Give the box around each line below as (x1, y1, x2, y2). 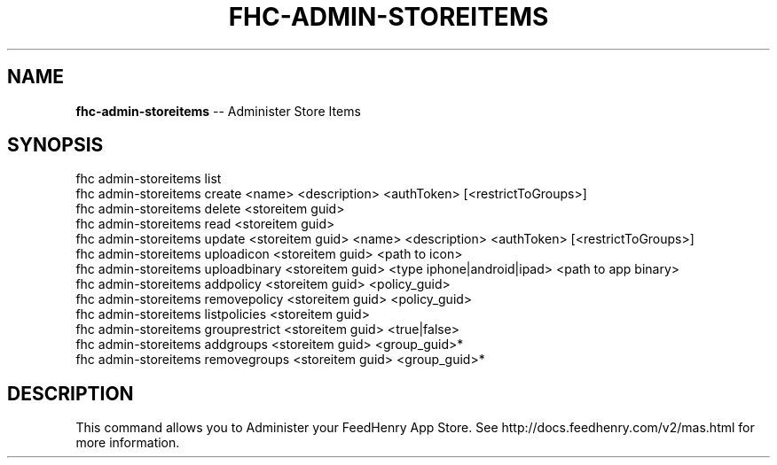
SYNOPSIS (7, 134, 104, 157)
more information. (75, 435, 180, 451)
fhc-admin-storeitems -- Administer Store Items (75, 103, 361, 119)
